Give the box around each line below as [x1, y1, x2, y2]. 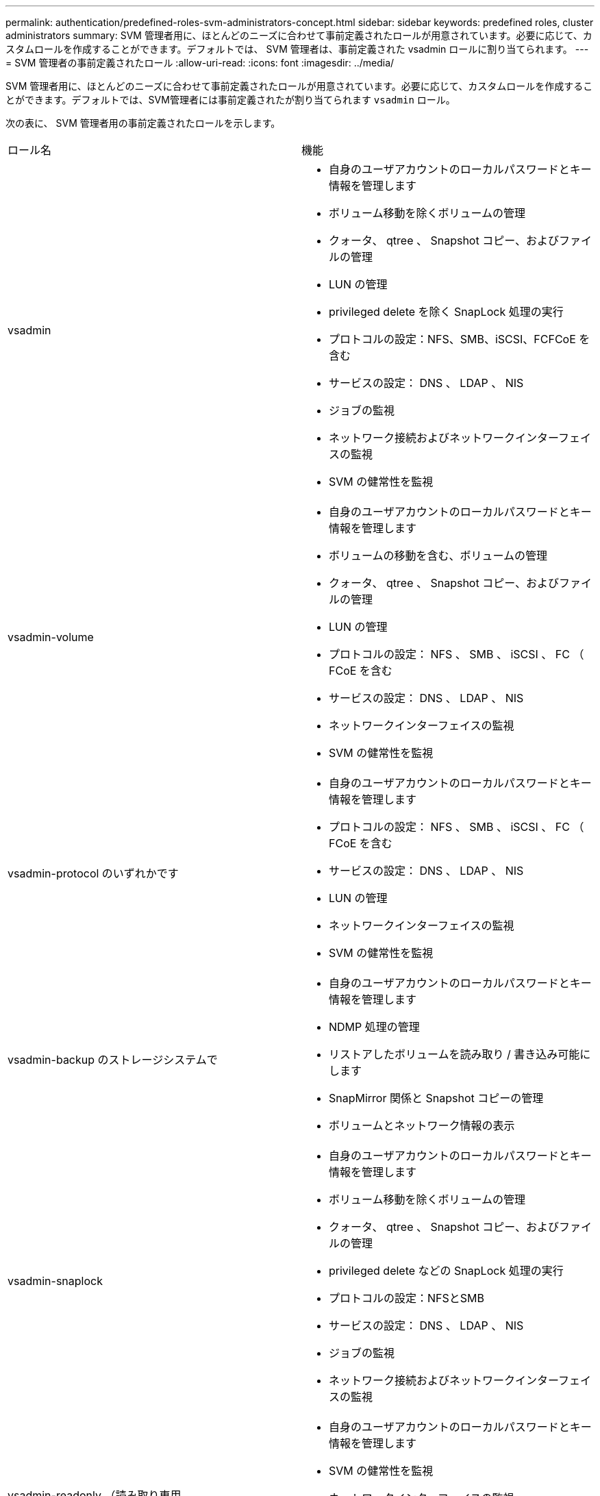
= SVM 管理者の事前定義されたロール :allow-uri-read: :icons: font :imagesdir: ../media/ [5, 57, 395, 68]
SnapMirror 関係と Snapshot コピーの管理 [329, 1091, 544, 1105]
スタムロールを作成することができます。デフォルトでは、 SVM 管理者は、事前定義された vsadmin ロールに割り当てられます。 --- [5, 43, 589, 55]
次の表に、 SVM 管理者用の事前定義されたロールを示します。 [5, 117, 281, 129]
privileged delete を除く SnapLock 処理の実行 [329, 305, 564, 319]
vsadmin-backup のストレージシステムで [8, 1053, 218, 1067]
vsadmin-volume [8, 630, 94, 644]
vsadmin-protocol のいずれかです [8, 867, 179, 880]
